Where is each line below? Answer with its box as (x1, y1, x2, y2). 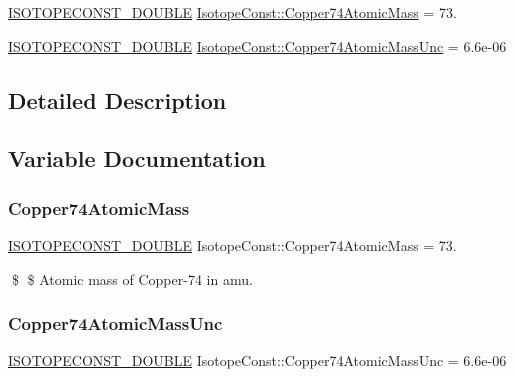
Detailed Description (8, 84, 227, 115)
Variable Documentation (8, 143, 266, 174)
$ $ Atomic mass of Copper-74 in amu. (11, 268, 253, 289)
